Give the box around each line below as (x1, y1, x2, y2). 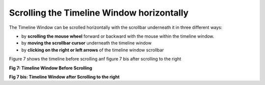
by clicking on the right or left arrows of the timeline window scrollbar (21, 47, 164, 53)
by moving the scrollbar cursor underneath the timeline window (21, 40, 152, 46)
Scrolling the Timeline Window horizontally (9, 7, 189, 18)
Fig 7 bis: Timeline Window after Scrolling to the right (9, 74, 120, 80)
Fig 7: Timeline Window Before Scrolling (9, 65, 93, 71)
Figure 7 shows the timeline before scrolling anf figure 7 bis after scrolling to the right (9, 56, 182, 62)
